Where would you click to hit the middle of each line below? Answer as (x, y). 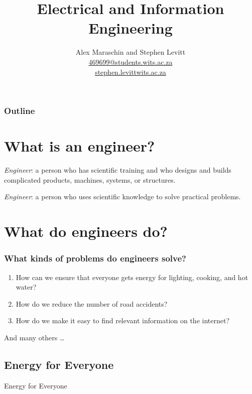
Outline (20, 111)
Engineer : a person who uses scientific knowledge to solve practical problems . (122, 196)
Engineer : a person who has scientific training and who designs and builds (118, 170)
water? (26, 287)
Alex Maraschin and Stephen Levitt (131, 52)
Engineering (131, 28)
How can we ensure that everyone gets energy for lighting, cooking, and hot (132, 277)
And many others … (34, 337)
